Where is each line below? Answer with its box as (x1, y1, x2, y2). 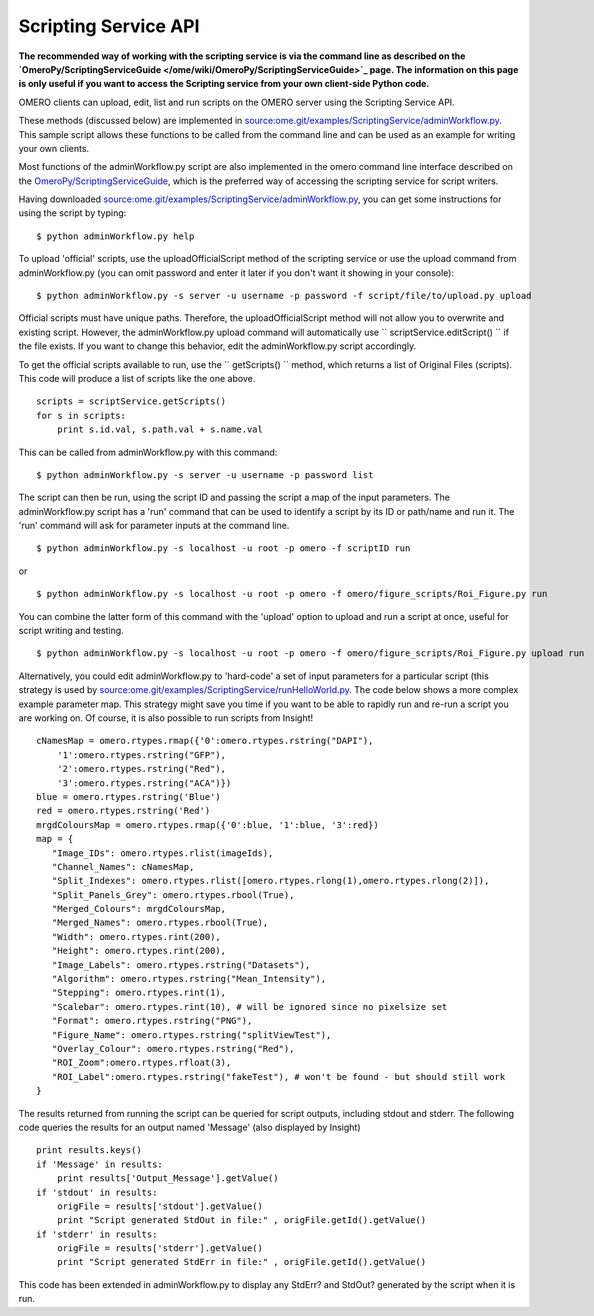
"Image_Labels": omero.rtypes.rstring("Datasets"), (51, 959, 311, 970)
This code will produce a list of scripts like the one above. (18, 372, 256, 384)
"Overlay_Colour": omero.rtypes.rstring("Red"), (51, 1043, 295, 1054)
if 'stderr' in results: (36, 1228, 158, 1240)
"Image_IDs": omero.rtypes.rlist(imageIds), (51, 847, 274, 859)
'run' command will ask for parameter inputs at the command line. (18, 520, 290, 532)
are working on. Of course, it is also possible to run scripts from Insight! (18, 712, 314, 724)
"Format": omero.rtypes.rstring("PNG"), (51, 1015, 253, 1027)
